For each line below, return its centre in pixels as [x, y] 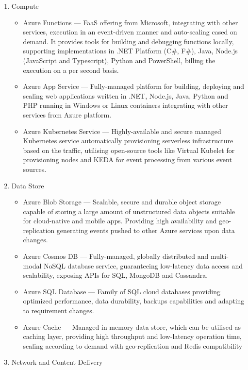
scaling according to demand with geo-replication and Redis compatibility [133, 345]
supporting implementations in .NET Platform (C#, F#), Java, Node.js [130, 51]
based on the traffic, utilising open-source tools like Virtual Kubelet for [129, 150]
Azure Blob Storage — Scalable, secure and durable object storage [122, 202]
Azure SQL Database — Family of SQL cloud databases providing [122, 291]
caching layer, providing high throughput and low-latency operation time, [132, 336]
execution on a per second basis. [71, 70]
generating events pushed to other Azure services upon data [146, 230]
